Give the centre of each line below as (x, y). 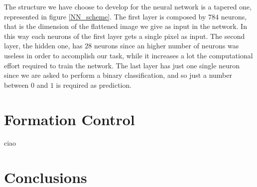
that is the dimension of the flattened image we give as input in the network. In (126, 26)
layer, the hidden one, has (43, 46)
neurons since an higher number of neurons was (166, 46)
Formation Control (69, 119)
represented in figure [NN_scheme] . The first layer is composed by (105, 16)
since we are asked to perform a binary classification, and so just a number (118, 75)
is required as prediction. (94, 85)
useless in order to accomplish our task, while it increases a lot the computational (128, 55)
